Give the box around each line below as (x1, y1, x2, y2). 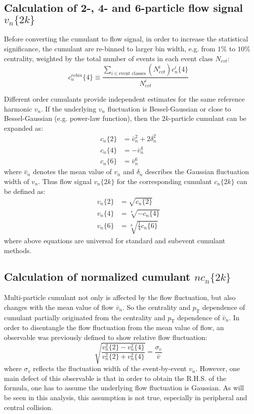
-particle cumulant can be (169, 113, 247, 123)
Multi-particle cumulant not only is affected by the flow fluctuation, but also (4, 292, 236, 302)
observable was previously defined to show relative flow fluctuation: (4, 332, 208, 342)
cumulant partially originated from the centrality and (4, 312, 166, 322)
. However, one (195, 363, 240, 374)
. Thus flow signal (38, 176, 92, 186)
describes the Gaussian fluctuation (145, 166, 249, 177)
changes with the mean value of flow (4, 301, 114, 312)
